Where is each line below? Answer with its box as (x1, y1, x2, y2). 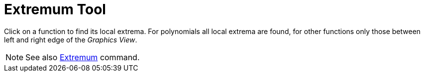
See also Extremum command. (25, 52, 140, 62)
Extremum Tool (4, 1, 106, 18)
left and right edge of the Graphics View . (4, 35, 137, 44)
